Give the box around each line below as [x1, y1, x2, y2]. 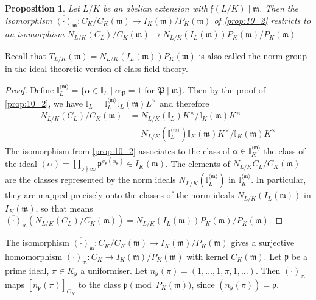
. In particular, [251, 173, 306, 186]
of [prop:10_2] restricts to [214, 13, 311, 26]
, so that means [35, 201, 93, 214]
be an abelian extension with [103, 2, 208, 14]
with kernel [186, 249, 228, 262]
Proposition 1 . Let [5, 2, 80, 14]
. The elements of [165, 157, 230, 170]
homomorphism [5, 249, 63, 262]
